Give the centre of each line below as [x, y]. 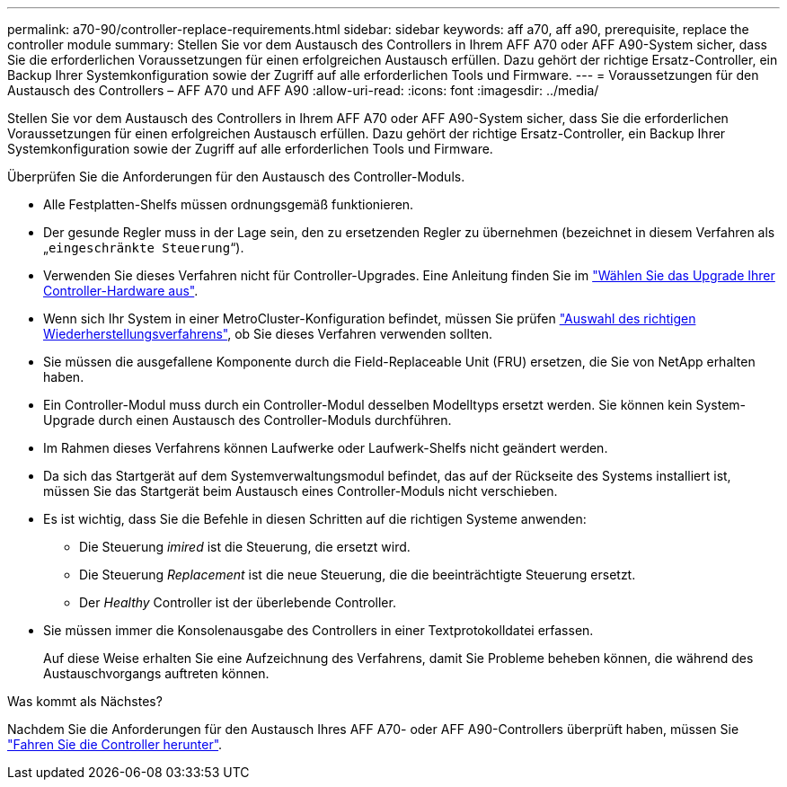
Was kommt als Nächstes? [85, 701]
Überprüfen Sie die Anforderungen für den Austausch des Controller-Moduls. [236, 177]
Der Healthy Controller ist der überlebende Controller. [238, 602]
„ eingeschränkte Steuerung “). [144, 248]
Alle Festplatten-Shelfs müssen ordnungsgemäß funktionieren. [229, 204]
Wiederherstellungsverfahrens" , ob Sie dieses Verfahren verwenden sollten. [268, 334]
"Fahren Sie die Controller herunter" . [115, 744]
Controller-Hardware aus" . [121, 291]
